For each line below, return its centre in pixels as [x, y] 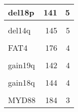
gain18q [21, 82]
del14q [19, 30]
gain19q [21, 65]
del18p [21, 12]
